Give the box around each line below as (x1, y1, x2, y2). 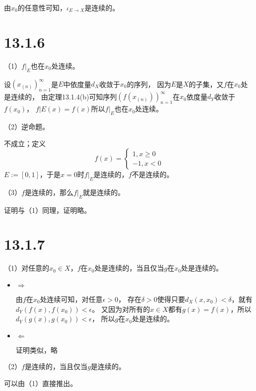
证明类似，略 (15, 344, 58, 355)
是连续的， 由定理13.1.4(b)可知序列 (4, 91, 117, 101)
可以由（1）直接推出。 (4, 378, 77, 388)
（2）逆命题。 (4, 121, 49, 131)
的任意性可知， (17, 2, 67, 12)
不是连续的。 (132, 169, 174, 180)
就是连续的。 (83, 187, 125, 197)
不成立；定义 (4, 138, 46, 148)
